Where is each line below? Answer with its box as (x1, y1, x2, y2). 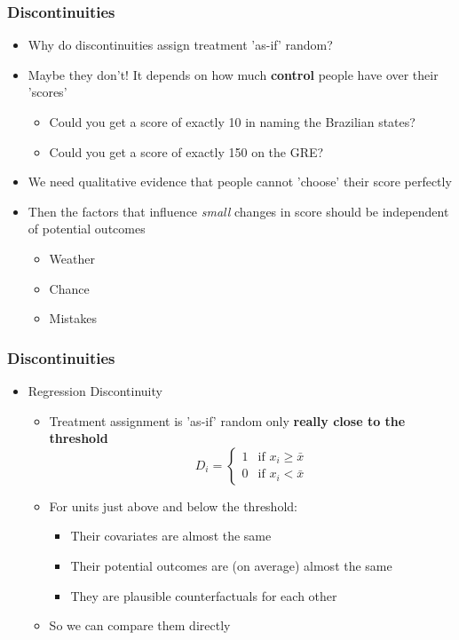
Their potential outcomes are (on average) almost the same (70, 556, 392, 574)
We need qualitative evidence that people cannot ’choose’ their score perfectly (28, 172, 452, 191)
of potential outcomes (28, 219, 146, 238)
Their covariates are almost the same (70, 526, 272, 545)
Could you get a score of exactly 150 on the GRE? (49, 142, 324, 161)
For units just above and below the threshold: (49, 496, 297, 515)
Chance (49, 279, 90, 297)
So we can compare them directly (49, 616, 231, 635)
